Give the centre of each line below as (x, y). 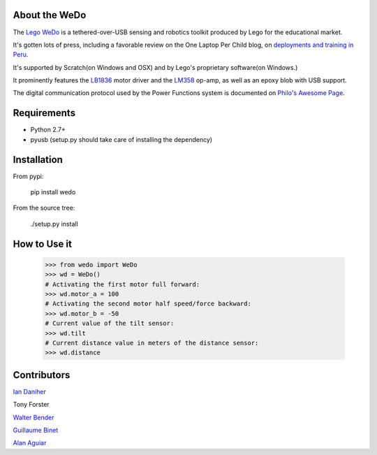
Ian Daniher (30, 391)
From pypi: (28, 176)
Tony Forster (31, 405)
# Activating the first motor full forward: (123, 284)
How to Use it (43, 244)
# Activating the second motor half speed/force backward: (148, 304)
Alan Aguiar (30, 443)
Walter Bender (34, 417)
